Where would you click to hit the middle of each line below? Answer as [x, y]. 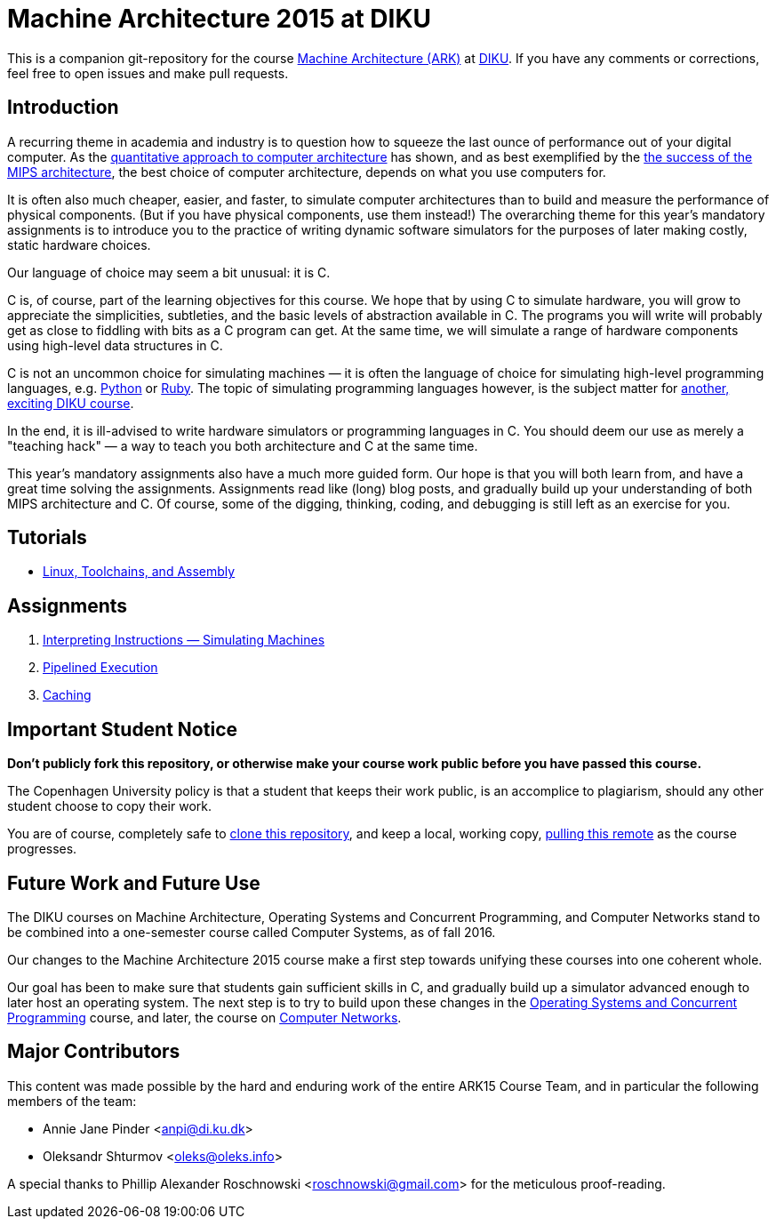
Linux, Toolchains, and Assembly [139, 572]
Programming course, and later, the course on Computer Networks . [204, 1017]
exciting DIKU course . [71, 403]
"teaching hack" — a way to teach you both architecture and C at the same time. [243, 445]
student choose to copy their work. [110, 806]
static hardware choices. [79, 244]
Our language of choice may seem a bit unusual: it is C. [169, 272]
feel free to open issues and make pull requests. [148, 73]
